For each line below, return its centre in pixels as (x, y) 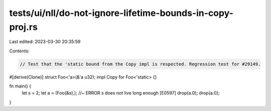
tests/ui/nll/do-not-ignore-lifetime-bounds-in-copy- (121, 13)
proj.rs (23, 27)
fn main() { (20, 86)
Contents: (19, 51)
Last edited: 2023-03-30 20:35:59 (45, 42)
